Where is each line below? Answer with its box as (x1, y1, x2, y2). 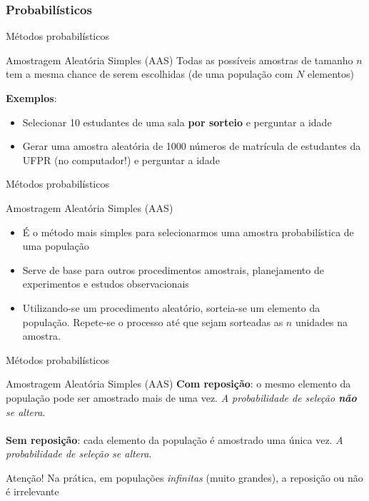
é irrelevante (6, 484, 59, 499)
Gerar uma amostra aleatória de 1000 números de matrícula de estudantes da (22, 138, 361, 153)
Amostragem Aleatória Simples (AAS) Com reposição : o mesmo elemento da (6, 376, 351, 391)
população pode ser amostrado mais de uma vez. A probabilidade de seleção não (6, 390, 357, 405)
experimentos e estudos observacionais (22, 276, 189, 291)
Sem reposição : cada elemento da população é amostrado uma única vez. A (6, 432, 343, 447)
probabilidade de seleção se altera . (6, 446, 152, 461)
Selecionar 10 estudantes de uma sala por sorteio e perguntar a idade (22, 114, 332, 129)
